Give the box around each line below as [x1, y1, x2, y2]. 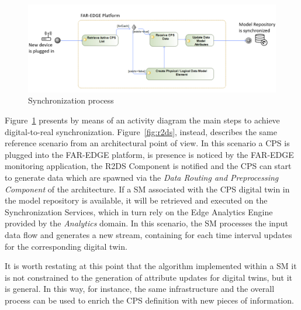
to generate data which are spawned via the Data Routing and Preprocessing [5, 171, 279, 183]
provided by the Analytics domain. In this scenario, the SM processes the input [5, 217, 288, 229]
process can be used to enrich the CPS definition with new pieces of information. [5, 294, 294, 306]
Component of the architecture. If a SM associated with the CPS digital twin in [5, 182, 290, 195]
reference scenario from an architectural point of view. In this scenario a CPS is [5, 137, 290, 149]
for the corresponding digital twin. [5, 240, 127, 252]
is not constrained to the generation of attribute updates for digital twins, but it [5, 271, 293, 283]
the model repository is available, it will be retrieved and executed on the [5, 194, 268, 206]
